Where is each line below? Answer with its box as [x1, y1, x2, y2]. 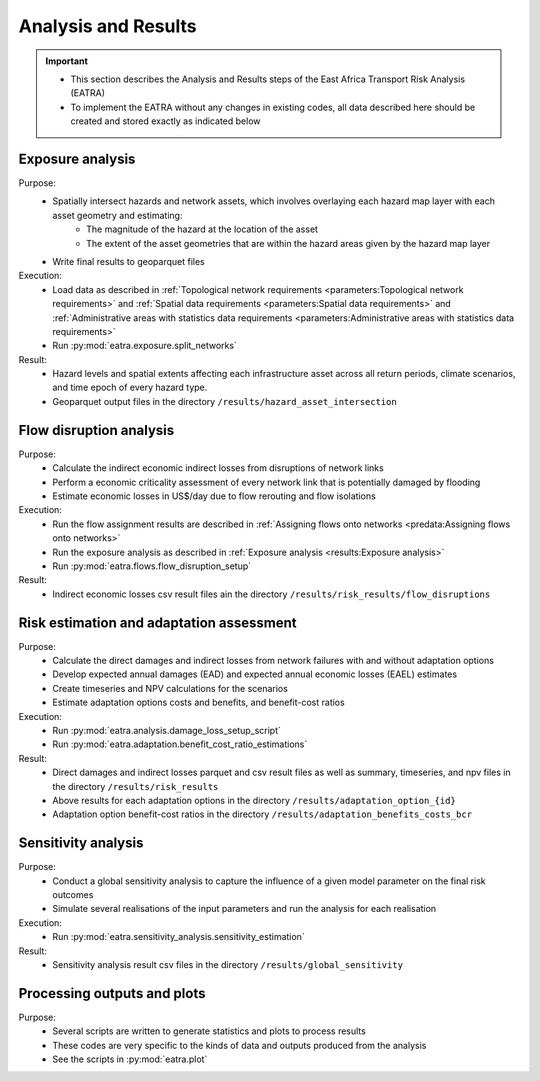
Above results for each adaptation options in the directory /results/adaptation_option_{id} [52, 794, 457, 806]
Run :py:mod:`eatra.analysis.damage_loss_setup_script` [52, 724, 282, 736]
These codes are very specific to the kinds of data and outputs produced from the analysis [52, 1039, 427, 1051]
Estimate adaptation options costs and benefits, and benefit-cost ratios [52, 696, 345, 709]
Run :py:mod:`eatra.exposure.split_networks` [52, 340, 237, 352]
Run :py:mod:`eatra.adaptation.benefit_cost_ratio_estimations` [52, 738, 308, 750]
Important [45, 55, 89, 67]
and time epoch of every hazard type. [52, 381, 208, 394]
